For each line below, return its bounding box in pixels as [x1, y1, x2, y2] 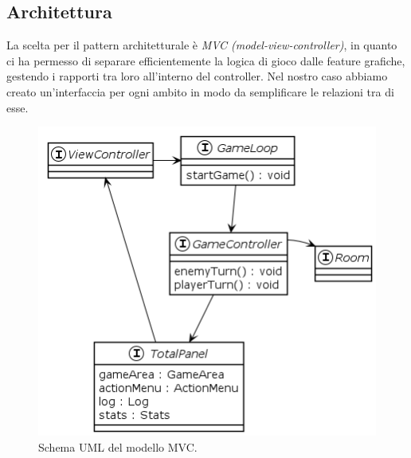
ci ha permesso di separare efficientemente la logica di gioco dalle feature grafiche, [6, 52, 405, 69]
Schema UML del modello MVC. [38, 438, 198, 455]
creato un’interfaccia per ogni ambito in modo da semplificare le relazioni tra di [6, 83, 394, 100]
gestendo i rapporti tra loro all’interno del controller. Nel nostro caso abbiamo [6, 68, 388, 84]
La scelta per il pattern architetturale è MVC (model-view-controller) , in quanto [6, 37, 397, 53]
